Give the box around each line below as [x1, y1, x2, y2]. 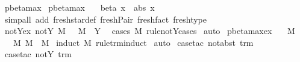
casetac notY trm [4, 48, 72, 60]
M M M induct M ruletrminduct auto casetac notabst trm [13, 36, 254, 48]
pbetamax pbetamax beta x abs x [4, 1, 155, 13]
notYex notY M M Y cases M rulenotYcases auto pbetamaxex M [4, 24, 295, 37]
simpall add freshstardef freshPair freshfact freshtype [4, 13, 207, 25]
